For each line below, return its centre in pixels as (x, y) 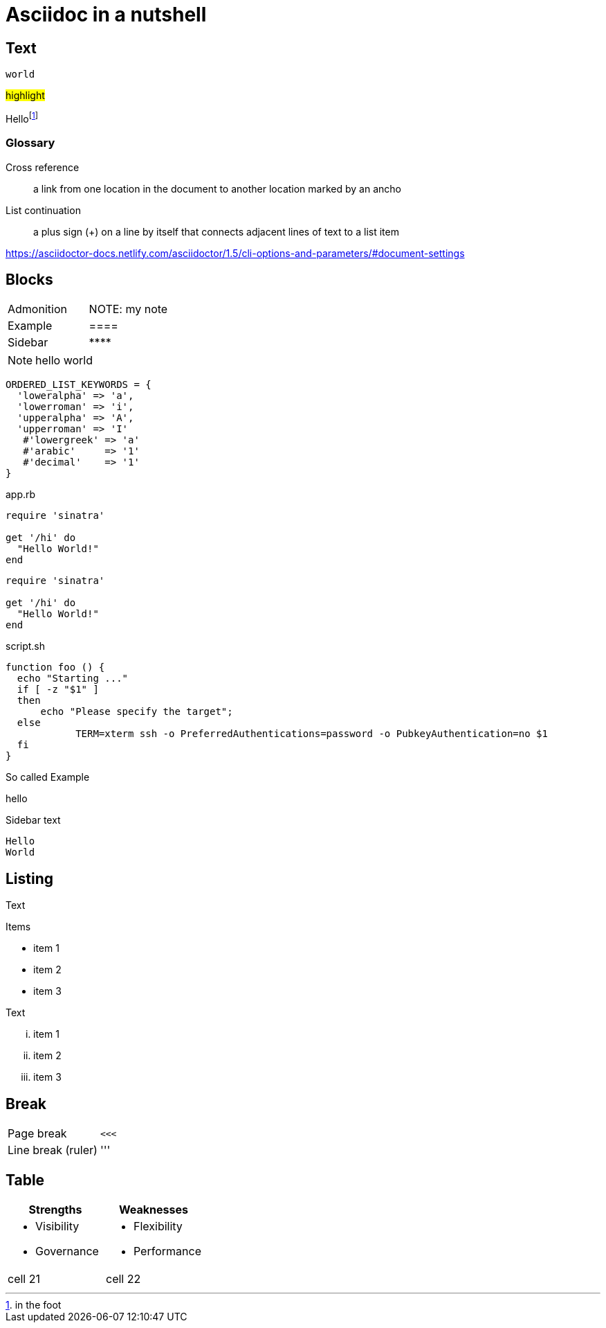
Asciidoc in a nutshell (106, 15)
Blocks (29, 280)
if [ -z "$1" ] (58, 690)
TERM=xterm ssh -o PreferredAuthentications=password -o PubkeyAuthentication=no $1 (312, 734)
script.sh (26, 646)
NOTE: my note (128, 309)
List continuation (43, 210)
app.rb (21, 495)
